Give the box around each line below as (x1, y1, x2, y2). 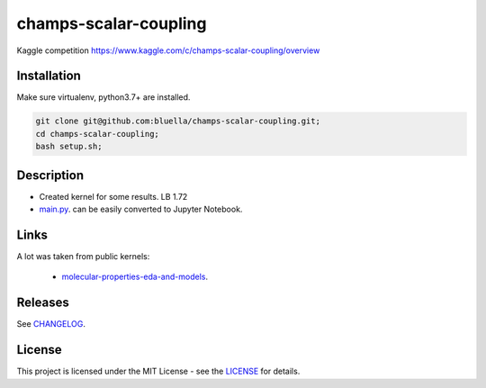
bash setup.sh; (35, 141, 103, 152)
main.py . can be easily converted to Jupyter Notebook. (39, 203, 243, 215)
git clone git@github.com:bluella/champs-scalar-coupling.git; (35, 116, 321, 126)
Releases (16, 295, 69, 311)
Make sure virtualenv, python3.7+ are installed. (16, 92, 191, 103)
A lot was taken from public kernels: (16, 251, 150, 262)
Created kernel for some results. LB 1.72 (39, 191, 188, 202)
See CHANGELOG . (16, 319, 85, 329)
